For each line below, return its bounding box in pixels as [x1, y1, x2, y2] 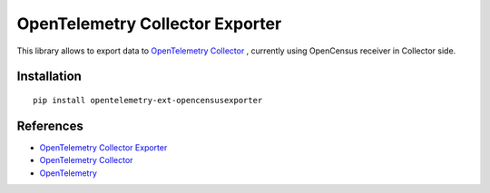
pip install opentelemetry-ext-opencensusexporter [33, 95, 263, 105]
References [16, 118, 83, 133]
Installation [16, 69, 82, 84]
